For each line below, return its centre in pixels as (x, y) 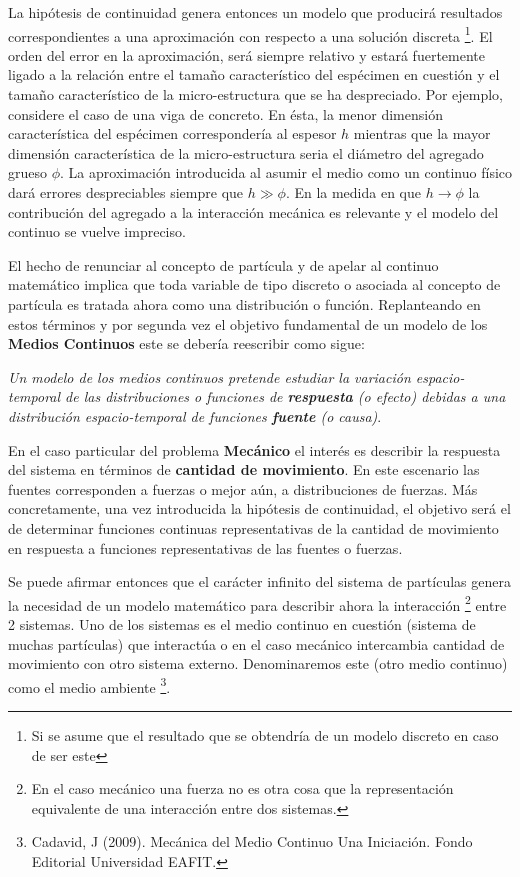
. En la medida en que (353, 192)
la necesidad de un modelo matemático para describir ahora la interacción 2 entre (257, 603)
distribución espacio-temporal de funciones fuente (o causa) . (195, 415)
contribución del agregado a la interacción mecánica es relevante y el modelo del (253, 211)
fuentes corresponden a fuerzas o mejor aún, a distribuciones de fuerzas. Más (243, 488)
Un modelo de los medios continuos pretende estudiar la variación (209, 376)
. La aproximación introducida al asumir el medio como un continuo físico (286, 172)
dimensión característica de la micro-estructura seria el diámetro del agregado (246, 152)
